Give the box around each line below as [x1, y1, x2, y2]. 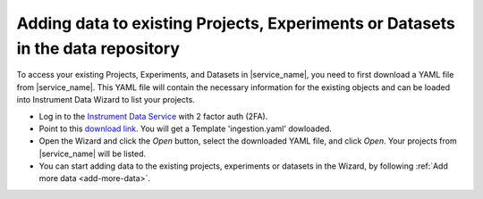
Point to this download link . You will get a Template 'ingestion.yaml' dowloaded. [38, 123, 333, 134]
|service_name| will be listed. [38, 148, 147, 159]
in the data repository [16, 38, 181, 58]
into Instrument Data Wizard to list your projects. [16, 95, 196, 105]
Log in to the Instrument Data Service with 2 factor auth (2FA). [38, 111, 268, 121]
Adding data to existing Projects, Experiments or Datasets [16, 13, 455, 33]
